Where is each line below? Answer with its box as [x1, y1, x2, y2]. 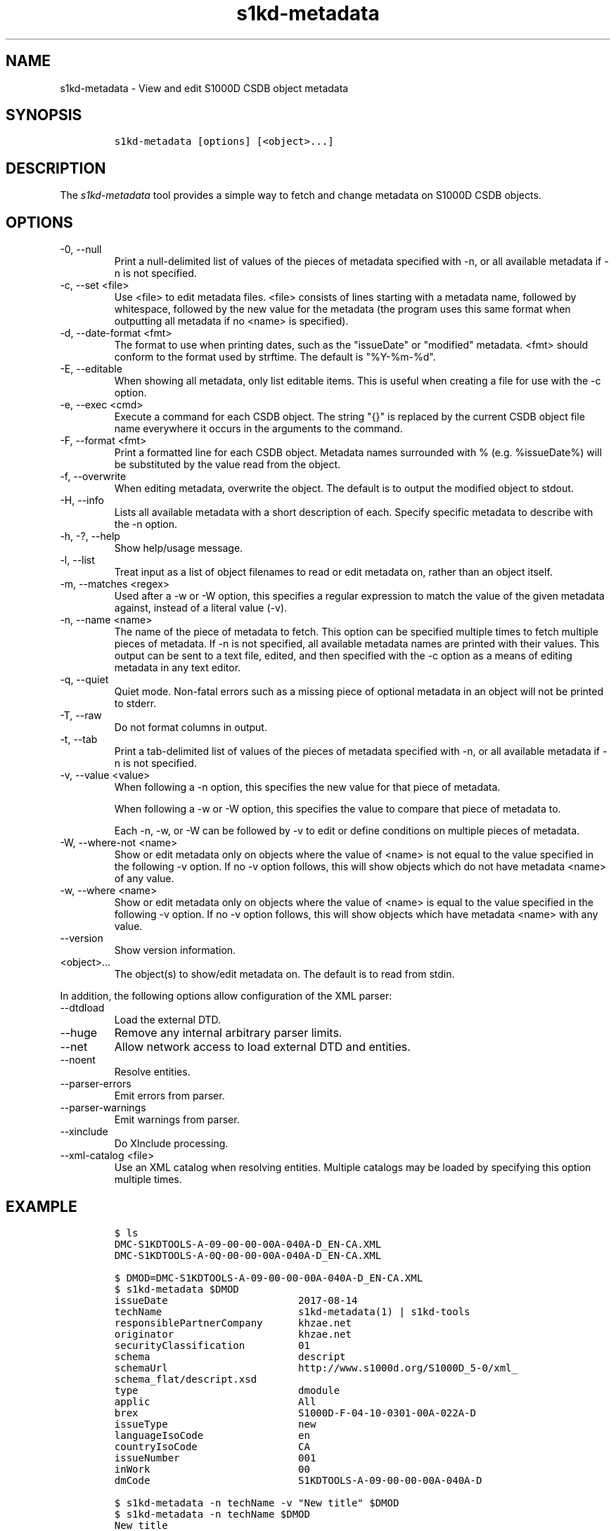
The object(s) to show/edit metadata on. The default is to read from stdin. [114, 968, 455, 981]
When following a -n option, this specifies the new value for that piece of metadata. [114, 781, 501, 794]
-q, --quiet [60, 673, 109, 686]
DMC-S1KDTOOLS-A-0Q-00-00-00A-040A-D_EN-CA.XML [114, 1249, 382, 1261]
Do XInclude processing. [114, 1137, 229, 1150]
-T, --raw [60, 709, 102, 722]
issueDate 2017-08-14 [114, 1294, 358, 1306]
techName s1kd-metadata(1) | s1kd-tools [114, 1305, 470, 1317]
